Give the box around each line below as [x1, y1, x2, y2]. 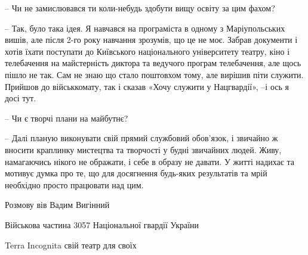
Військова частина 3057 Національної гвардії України [5, 218, 199, 231]
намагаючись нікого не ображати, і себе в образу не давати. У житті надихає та [5, 155, 294, 167]
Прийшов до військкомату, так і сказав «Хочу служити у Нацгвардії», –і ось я [5, 80, 289, 92]
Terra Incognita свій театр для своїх [5, 238, 137, 251]
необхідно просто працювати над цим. [5, 178, 144, 191]
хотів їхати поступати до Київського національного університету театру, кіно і [5, 45, 290, 57]
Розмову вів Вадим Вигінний [5, 198, 110, 211]
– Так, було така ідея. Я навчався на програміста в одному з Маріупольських [5, 21, 285, 34]
